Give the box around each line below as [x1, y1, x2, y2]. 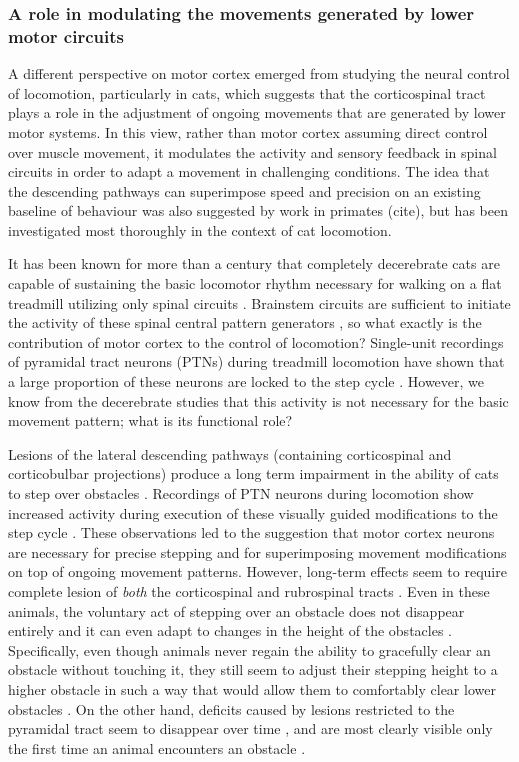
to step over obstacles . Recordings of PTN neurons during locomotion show [8, 483, 474, 504]
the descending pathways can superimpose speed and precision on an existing [8, 180, 481, 201]
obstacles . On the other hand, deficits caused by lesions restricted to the [8, 698, 455, 719]
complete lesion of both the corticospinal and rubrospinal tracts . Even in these [8, 580, 490, 601]
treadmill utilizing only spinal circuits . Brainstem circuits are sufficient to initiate [8, 292, 511, 313]
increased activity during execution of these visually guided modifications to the [8, 502, 498, 523]
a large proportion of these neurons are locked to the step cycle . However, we [8, 371, 485, 392]
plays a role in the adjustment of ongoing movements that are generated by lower [8, 102, 506, 123]
